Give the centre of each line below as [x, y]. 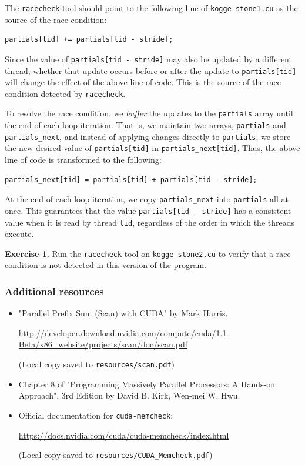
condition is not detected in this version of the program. [105, 265]
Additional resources [54, 291]
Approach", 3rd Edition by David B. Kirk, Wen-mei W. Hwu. [129, 395]
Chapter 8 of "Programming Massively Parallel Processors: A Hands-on [147, 384]
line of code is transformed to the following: [83, 160]
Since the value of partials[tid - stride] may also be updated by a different [148, 58]
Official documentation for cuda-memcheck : [96, 415]
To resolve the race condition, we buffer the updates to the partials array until [149, 113]
